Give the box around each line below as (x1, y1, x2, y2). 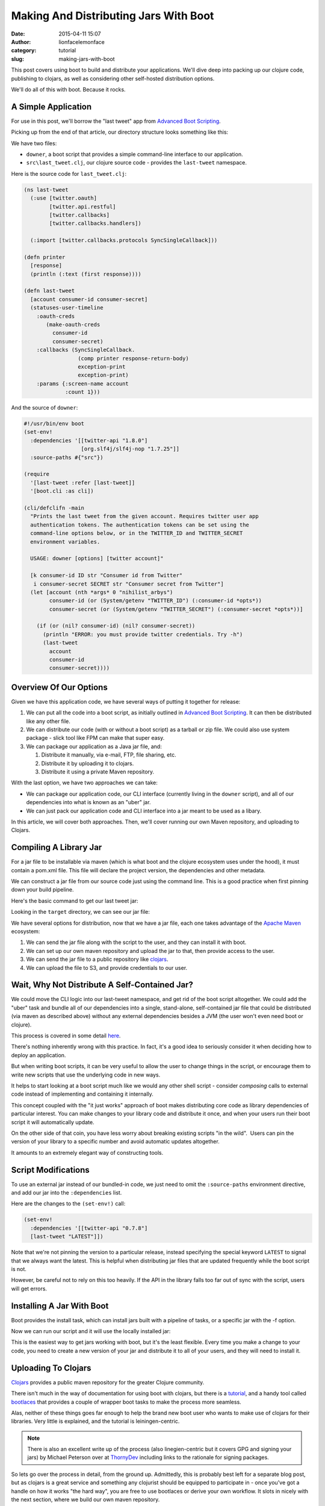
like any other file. (26, 717, 70, 725)
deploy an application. (11, 1051, 66, 1058)
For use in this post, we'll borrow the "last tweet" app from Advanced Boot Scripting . (11, 117, 221, 125)
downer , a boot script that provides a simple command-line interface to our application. (26, 151, 243, 158)
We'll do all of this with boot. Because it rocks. (11, 86, 126, 93)
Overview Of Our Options (11, 682, 108, 692)
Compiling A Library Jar (11, 842, 102, 852)
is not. (11, 1265, 26, 1272)
